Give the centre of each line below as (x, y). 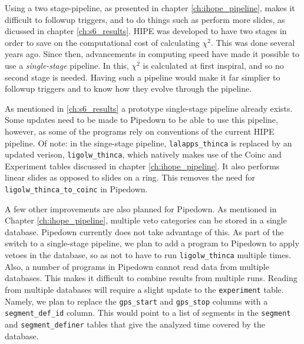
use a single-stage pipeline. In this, (67, 65)
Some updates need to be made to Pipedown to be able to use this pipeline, (141, 120)
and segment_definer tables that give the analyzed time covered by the (135, 324)
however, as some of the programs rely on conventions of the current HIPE (140, 131)
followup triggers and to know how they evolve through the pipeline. (128, 88)
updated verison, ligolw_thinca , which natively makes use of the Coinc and (143, 154)
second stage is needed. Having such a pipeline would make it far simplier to (143, 77)
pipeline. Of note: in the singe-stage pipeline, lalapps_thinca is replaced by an (148, 143)
